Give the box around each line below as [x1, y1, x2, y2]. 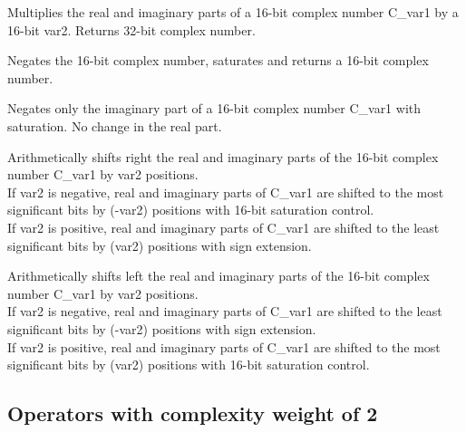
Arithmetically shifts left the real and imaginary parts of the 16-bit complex [7, 266, 430, 285]
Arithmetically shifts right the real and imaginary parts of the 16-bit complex [7, 147, 439, 166]
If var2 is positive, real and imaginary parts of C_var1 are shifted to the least [7, 217, 440, 236]
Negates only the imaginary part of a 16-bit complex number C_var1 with [7, 99, 422, 118]
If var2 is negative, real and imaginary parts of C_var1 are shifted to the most [7, 182, 444, 201]
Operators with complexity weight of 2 [7, 399, 378, 427]
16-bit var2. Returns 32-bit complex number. [7, 20, 256, 39]
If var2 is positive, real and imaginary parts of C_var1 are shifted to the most [7, 337, 441, 356]
